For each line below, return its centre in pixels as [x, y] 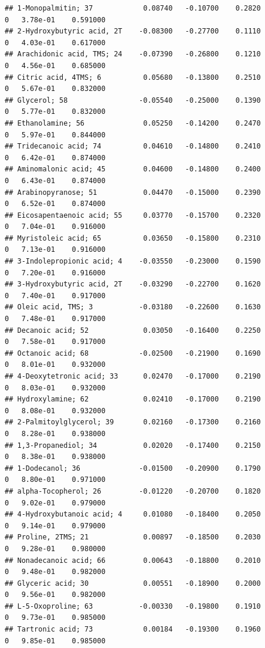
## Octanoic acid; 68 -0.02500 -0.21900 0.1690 [133, 353]
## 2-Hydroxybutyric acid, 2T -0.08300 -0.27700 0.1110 [133, 31]
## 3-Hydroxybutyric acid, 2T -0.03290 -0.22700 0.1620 [133, 284]
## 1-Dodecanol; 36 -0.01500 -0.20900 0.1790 [133, 468]
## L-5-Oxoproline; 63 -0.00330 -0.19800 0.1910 [133, 606]
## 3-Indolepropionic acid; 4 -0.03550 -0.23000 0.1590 [133, 261]
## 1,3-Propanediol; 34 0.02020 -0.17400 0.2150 [133, 445]
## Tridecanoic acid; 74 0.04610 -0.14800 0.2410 [133, 146]
